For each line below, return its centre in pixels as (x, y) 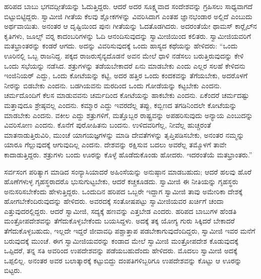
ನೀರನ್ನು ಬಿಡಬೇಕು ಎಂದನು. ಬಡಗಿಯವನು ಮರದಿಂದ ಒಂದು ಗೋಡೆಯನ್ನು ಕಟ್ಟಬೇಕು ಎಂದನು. (113, 85)
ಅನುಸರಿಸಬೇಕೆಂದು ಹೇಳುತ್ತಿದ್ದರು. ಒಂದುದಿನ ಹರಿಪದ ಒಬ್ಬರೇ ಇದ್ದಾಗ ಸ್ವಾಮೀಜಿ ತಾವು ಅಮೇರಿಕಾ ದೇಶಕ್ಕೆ (123, 191)
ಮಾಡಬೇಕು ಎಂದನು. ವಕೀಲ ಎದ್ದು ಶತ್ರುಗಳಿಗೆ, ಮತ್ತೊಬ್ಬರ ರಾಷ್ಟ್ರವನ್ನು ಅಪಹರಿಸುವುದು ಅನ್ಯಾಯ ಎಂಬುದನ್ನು (128, 115)
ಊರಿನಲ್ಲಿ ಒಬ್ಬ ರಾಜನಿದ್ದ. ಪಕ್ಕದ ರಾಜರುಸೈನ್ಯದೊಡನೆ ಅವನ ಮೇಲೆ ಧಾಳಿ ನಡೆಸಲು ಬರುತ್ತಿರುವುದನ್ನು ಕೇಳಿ (124, 55)
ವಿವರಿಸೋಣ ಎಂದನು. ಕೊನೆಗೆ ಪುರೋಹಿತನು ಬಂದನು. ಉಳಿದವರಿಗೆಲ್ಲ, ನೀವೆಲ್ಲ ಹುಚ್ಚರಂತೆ (108, 125)
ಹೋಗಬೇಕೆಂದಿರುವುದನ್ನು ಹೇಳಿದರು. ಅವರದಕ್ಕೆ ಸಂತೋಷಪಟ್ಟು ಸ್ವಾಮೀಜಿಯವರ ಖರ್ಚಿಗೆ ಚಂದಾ (114, 201)
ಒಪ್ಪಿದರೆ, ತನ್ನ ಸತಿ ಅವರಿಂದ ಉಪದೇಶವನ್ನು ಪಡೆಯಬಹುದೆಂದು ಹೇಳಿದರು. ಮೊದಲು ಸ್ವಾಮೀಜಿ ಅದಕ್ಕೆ (121, 250)
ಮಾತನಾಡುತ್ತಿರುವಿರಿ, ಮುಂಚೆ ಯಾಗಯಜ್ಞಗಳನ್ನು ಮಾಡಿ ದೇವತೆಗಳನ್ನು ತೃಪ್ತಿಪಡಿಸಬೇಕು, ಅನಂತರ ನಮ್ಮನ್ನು (124, 134)
